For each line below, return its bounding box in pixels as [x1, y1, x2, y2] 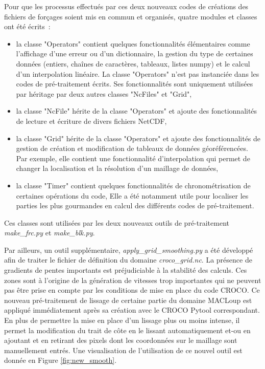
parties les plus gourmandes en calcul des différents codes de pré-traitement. [16, 200, 254, 211]
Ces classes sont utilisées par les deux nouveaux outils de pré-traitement [4, 217, 229, 228]
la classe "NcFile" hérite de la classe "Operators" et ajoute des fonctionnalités [16, 105, 257, 116]
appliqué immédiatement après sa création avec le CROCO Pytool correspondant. [4, 305, 260, 315]
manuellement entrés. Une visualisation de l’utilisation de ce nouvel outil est [4, 344, 243, 355]
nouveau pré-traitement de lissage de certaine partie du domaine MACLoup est [4, 294, 252, 305]
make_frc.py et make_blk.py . [4, 227, 95, 238]
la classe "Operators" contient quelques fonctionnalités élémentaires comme [16, 38, 250, 49]
